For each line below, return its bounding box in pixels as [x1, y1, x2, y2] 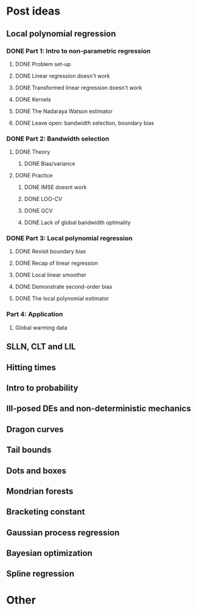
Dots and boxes [6, 465, 67, 476]
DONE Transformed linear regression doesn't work [15, 84, 142, 91]
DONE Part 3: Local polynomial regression [6, 234, 133, 242]
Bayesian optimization [6, 548, 93, 558]
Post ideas [6, 4, 61, 18]
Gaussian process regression [6, 527, 120, 538]
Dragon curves [6, 424, 64, 434]
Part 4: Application [6, 310, 63, 318]
